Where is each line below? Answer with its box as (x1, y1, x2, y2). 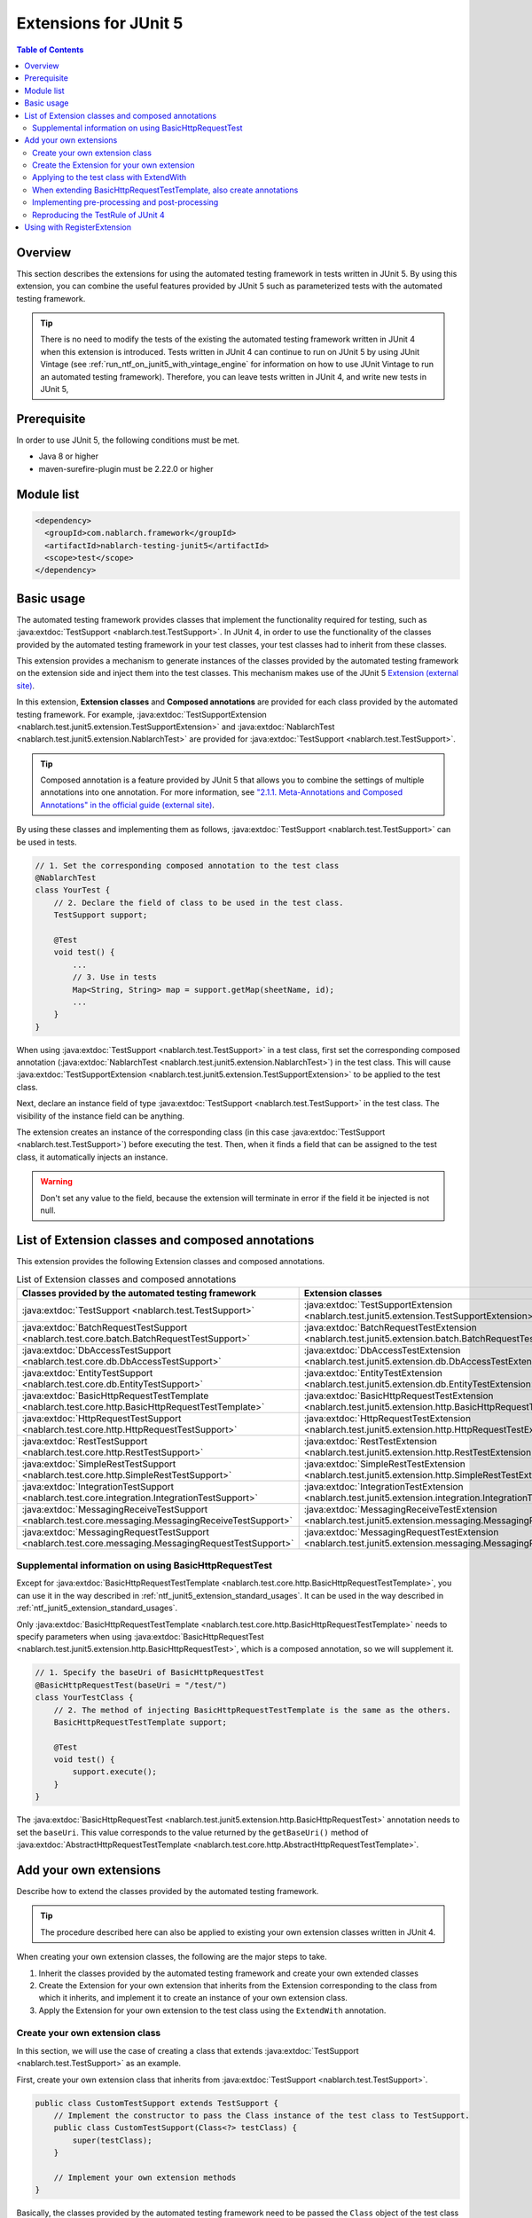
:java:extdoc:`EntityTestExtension (303, 1366, 443, 1379)
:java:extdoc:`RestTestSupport (21, 1435, 148, 1447)
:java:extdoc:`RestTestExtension (303, 1435, 438, 1447)
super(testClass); (72, 2135, 153, 2145)
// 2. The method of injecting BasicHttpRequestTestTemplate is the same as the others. (53, 1704, 451, 1715)
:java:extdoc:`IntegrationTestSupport (21, 1480, 175, 1492)
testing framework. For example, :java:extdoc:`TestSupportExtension (16, 709, 268, 720)
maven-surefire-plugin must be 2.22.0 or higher (38, 463, 214, 474)
